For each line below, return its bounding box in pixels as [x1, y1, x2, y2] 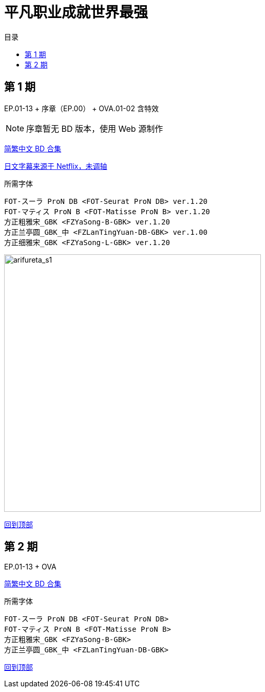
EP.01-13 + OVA [4, 562, 56, 572]
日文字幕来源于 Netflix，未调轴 [4, 161, 107, 170]
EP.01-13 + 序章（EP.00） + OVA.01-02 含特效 [4, 103, 159, 113]
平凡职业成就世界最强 [4, 4, 148, 21]
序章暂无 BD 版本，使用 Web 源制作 [26, 123, 163, 134]
